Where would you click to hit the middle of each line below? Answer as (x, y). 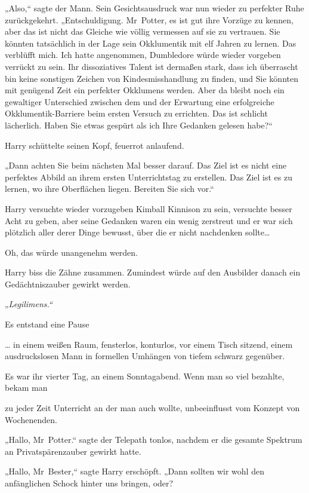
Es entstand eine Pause (47, 324)
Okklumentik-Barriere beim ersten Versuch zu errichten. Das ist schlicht (136, 113)
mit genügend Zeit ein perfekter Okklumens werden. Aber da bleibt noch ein (145, 90)
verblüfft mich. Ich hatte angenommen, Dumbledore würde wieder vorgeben (143, 55)
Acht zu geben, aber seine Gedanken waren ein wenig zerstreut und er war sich (149, 220)
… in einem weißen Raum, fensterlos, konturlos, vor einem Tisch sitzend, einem (149, 344)
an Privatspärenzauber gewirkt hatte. (73, 451)
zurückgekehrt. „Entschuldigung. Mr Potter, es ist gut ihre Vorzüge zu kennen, (149, 19)
